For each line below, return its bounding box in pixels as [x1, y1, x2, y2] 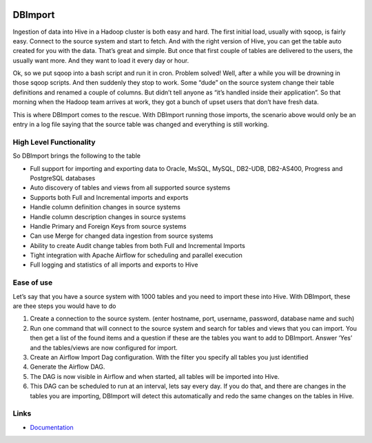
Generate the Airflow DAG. [30, 362, 105, 371]
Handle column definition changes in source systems [30, 203, 180, 212]
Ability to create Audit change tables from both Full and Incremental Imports [30, 241, 246, 249]
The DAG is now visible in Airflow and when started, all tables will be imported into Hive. [30, 372, 280, 380]
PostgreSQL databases [30, 174, 96, 182]
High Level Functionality [12, 137, 96, 147]
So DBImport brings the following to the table [12, 152, 141, 160]
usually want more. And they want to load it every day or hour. [12, 56, 189, 65]
